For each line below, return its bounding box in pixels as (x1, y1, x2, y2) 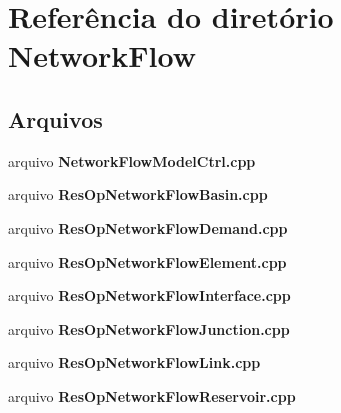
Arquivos (8, 103, 103, 134)
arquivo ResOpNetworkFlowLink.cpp (8, 352, 261, 373)
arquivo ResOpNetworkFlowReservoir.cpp (8, 385, 296, 406)
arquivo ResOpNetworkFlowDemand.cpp (8, 217, 288, 238)
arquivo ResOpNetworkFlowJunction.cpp (8, 318, 290, 339)
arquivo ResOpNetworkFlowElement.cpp (8, 251, 287, 272)
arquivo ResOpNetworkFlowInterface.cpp (8, 285, 291, 306)
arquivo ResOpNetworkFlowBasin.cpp (8, 184, 268, 205)
